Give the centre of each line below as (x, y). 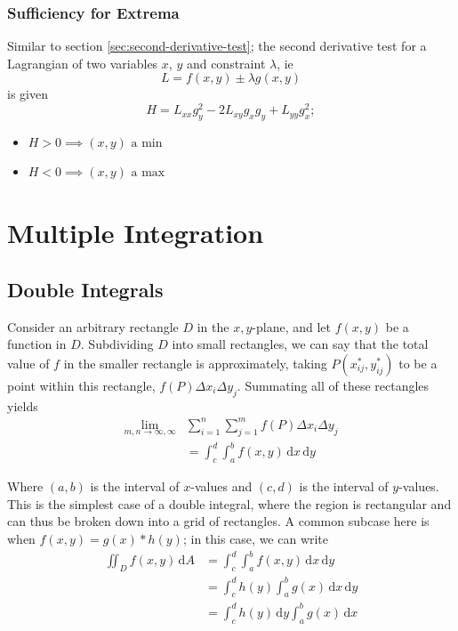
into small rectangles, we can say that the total (300, 344)
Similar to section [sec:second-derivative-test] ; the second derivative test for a (217, 46)
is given (28, 94)
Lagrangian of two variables (83, 63)
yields (23, 405)
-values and (221, 486)
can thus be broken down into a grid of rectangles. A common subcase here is (218, 521)
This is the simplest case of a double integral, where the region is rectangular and (229, 503)
